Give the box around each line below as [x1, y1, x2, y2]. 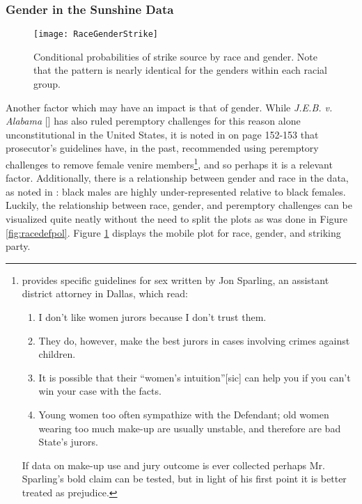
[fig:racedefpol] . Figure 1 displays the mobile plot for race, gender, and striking [6, 225, 341, 239]
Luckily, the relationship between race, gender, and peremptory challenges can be [6, 198, 352, 212]
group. [33, 77, 61, 91]
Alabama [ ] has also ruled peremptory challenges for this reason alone [6, 113, 301, 128]
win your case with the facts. [38, 384, 162, 398]
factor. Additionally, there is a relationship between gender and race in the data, [6, 171, 349, 185]
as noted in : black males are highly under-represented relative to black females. [6, 184, 346, 198]
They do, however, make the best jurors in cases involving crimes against [38, 333, 350, 347]
